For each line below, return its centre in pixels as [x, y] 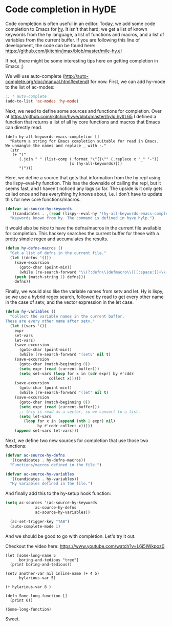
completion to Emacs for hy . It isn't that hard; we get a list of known [76, 29]
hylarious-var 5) [37, 578]
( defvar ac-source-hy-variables [40, 474]
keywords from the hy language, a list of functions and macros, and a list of [85, 34]
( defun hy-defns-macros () [34, 248]
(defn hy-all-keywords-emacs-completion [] [52, 137]
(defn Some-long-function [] [36, 596]
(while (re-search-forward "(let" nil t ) [64, 393]
